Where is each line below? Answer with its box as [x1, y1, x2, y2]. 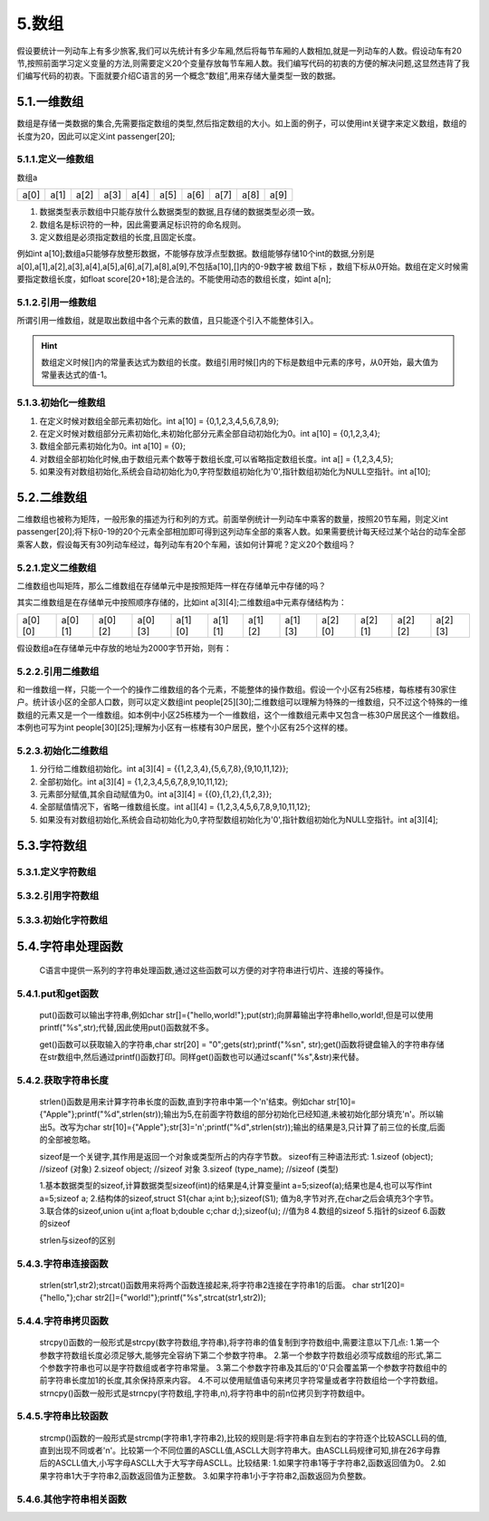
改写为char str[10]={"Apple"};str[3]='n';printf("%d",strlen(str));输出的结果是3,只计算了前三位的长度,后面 [60, 1121, 446, 1132]
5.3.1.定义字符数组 [16, 865, 97, 878]
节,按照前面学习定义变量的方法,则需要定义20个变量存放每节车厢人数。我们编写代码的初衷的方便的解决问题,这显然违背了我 [16, 57, 470, 68]
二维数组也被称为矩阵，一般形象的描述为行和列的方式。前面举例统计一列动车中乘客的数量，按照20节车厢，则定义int [16, 514, 448, 525]
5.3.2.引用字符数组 [16, 890, 100, 902]
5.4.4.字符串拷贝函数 [16, 1314, 109, 1327]
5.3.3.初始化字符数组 [16, 913, 109, 926]
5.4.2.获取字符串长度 [16, 1073, 109, 1086]
